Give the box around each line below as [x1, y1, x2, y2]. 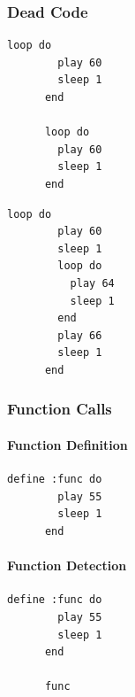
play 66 [57, 329, 102, 342]
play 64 [70, 276, 115, 290]
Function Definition [7, 435, 128, 453]
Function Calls [7, 398, 112, 420]
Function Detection [7, 556, 127, 575]
